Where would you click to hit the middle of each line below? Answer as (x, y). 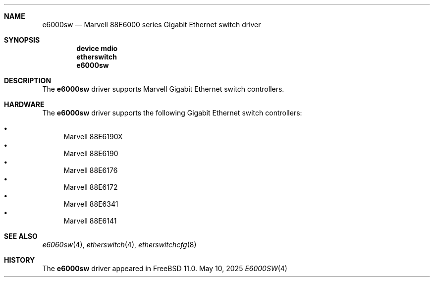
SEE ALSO (21, 236)
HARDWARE (24, 104)
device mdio (97, 48)
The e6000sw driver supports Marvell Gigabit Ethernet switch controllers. (163, 89)
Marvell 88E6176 (91, 170)
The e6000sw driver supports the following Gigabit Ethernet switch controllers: (172, 113)
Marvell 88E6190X (93, 137)
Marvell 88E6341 (91, 204)
